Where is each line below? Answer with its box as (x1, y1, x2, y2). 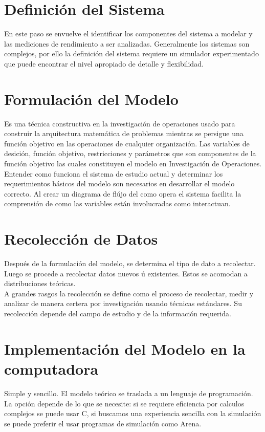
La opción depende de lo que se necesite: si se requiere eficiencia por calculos (4, 398, 245, 408)
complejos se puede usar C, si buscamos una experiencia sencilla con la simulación (4, 408, 261, 419)
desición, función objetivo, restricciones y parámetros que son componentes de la (4, 148, 256, 159)
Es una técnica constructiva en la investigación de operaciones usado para (4, 118, 235, 128)
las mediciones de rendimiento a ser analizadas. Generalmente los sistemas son (4, 38, 250, 49)
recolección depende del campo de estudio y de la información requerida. (4, 308, 231, 319)
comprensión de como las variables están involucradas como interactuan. (4, 198, 231, 209)
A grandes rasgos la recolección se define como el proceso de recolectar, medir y (4, 288, 254, 298)
